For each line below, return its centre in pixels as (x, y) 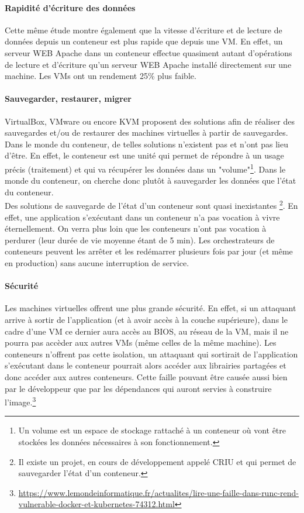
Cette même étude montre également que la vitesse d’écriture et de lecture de (144, 30)
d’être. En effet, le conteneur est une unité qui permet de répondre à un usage (144, 155)
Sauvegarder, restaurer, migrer (68, 99)
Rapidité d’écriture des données (70, 7)
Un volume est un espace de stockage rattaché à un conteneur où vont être (152, 430)
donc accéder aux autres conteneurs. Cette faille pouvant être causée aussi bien (146, 376)
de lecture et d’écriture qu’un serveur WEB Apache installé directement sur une (148, 64)
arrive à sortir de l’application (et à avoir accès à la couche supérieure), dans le (146, 319)
